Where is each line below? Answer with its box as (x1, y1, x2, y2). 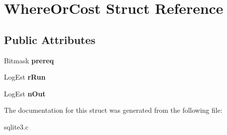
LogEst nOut (4, 88, 46, 98)
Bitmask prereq (4, 55, 54, 65)
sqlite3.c (4, 121, 29, 132)
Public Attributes (4, 32, 96, 47)
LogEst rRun (4, 72, 46, 82)
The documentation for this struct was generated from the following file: (4, 105, 223, 115)
